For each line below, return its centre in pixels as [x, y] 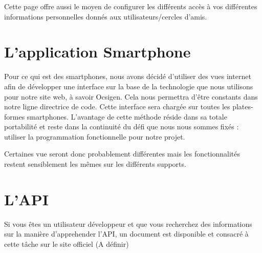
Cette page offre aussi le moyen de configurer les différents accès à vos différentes [131, 6]
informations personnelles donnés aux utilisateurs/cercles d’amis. [106, 16]
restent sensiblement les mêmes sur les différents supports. [95, 164]
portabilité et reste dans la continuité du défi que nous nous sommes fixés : [122, 126]
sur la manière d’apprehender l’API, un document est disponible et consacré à [126, 234]
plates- [243, 106]
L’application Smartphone [97, 52]
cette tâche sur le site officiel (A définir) [67, 244]
